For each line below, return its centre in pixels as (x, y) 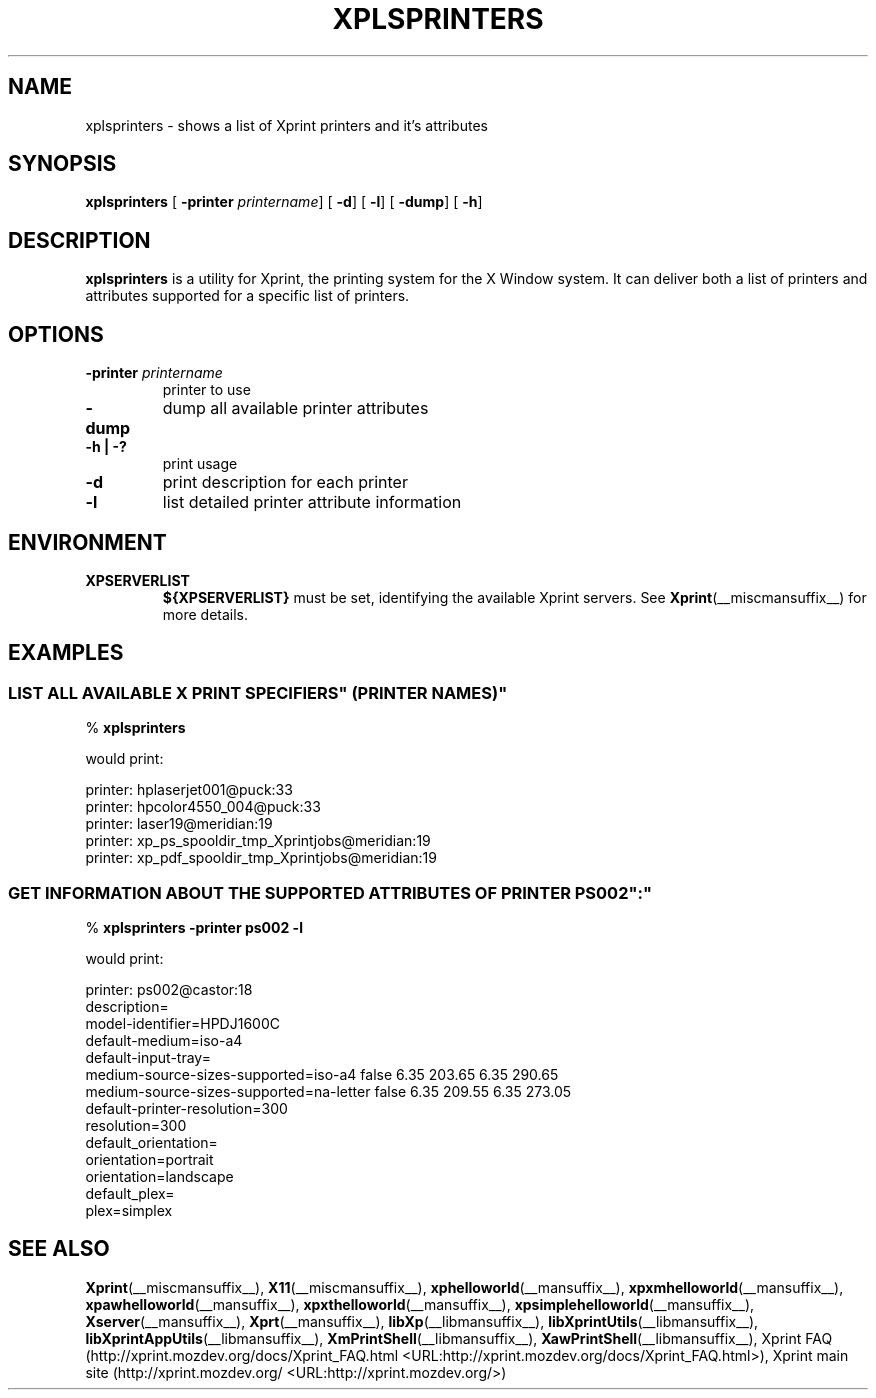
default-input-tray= (148, 1057)
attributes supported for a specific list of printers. (247, 296)
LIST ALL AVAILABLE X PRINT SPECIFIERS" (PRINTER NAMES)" (258, 692)
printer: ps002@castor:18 (169, 989)
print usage (200, 464)
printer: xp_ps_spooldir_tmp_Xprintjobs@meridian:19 (258, 841)
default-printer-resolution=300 (186, 1108)
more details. (205, 614)
